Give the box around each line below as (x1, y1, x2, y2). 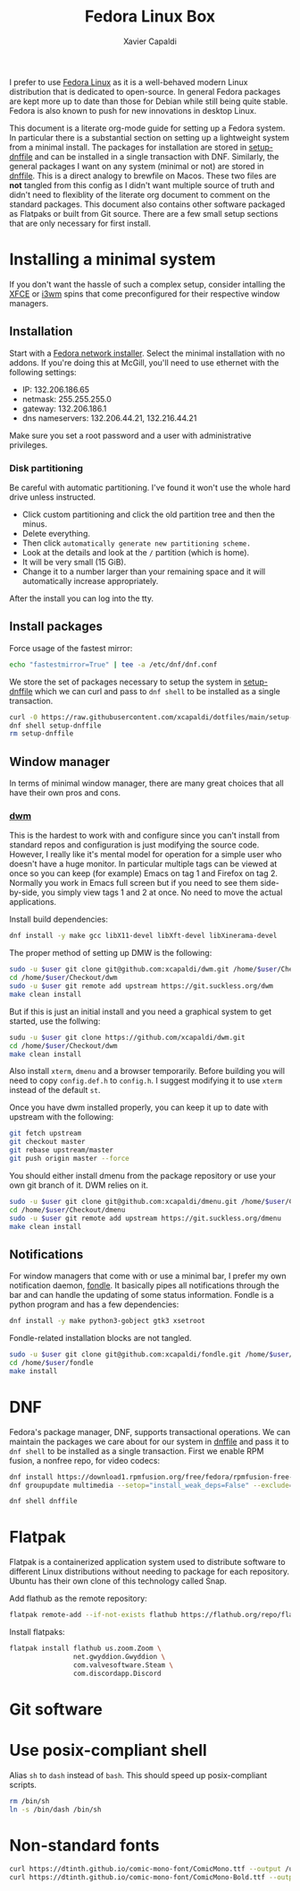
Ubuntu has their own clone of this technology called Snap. (9, 1576, 228, 1586)
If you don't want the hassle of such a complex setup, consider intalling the (9, 279, 286, 289)
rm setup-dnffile (9, 729, 74, 738)
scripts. (9, 1779, 37, 1790)
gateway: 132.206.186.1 (21, 403, 107, 414)
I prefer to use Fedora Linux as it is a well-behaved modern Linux (9, 76, 248, 87)
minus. (21, 518, 47, 529)
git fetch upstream (9, 1129, 82, 1139)
